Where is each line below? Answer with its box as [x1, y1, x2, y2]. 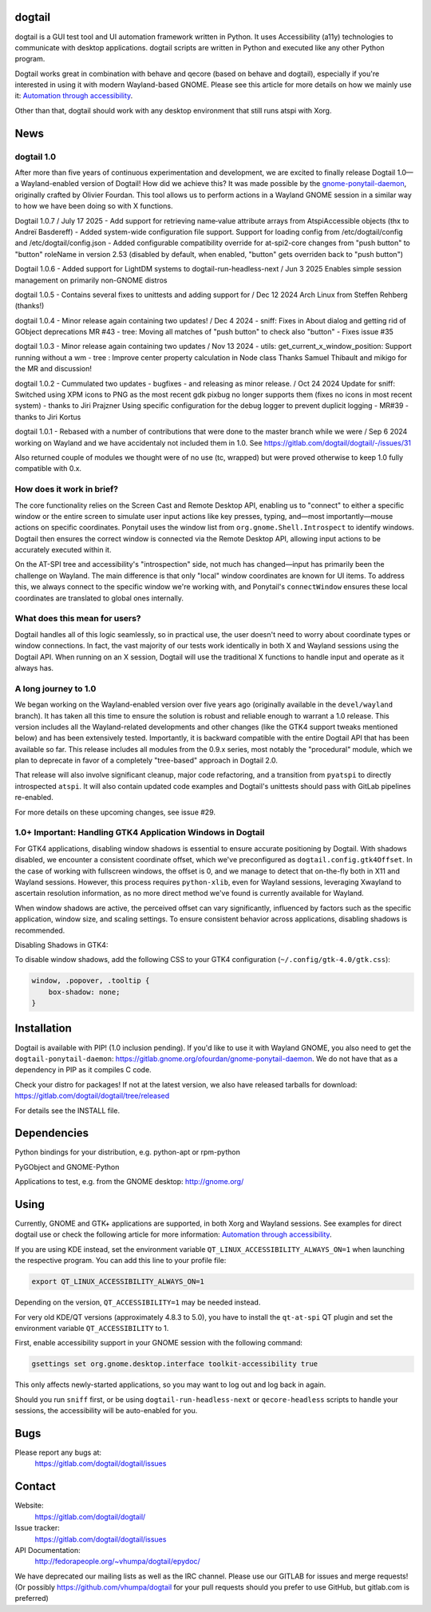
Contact [14, 1479, 56, 1493]
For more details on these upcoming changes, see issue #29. [14, 807, 215, 817]
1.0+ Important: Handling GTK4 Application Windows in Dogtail [14, 827, 265, 838]
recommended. [14, 925, 65, 935]
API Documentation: [14, 1545, 81, 1555]
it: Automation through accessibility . [14, 91, 133, 101]
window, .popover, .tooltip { [31, 976, 150, 985]
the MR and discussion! [14, 364, 92, 374]
